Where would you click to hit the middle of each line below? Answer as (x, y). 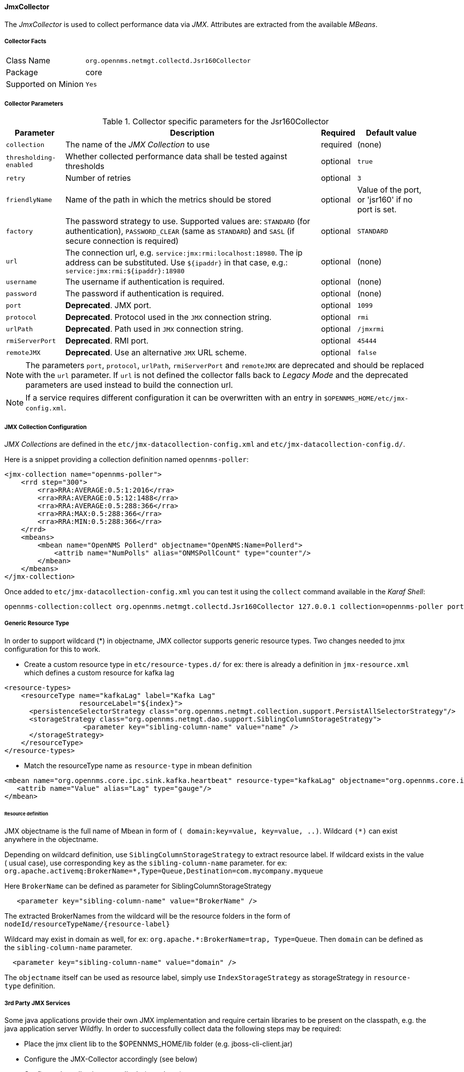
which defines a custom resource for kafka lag (99, 672)
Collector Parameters (34, 103)
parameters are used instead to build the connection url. (129, 385)
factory (19, 231)
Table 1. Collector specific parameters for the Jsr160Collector (216, 122)
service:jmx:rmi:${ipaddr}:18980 (125, 271)
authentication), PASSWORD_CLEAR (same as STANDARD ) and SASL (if (180, 231)
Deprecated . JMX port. (108, 305)
